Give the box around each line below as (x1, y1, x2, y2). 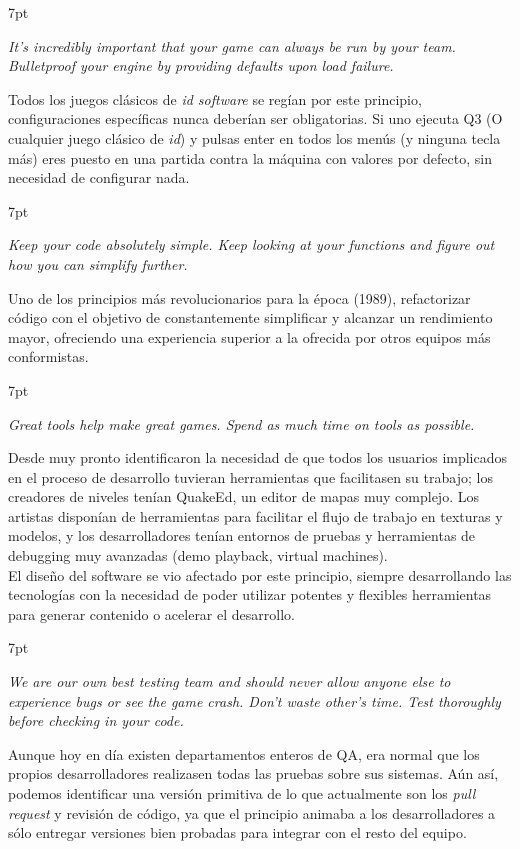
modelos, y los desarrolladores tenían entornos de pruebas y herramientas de (8, 525, 476, 546)
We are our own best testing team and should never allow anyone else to (8, 671, 451, 692)
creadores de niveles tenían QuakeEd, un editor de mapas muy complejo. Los (8, 486, 479, 507)
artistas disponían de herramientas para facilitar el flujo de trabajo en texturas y (8, 505, 503, 526)
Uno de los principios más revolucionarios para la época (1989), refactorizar (8, 287, 471, 308)
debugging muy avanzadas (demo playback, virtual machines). (8, 545, 388, 566)
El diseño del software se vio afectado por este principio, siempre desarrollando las (8, 564, 512, 585)
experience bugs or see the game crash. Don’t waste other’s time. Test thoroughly (8, 690, 501, 711)
